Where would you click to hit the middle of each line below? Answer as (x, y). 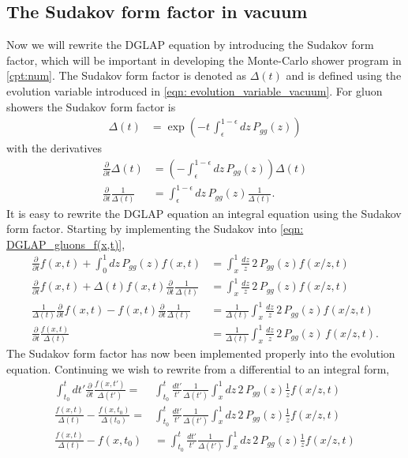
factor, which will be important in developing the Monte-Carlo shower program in (204, 60)
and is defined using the (344, 75)
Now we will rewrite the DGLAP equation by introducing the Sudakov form (190, 45)
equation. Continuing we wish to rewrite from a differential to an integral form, (198, 368)
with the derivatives (54, 148)
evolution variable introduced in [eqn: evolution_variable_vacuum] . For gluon (195, 90)
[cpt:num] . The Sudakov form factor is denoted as (126, 75)
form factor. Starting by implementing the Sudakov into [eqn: (155, 229)
